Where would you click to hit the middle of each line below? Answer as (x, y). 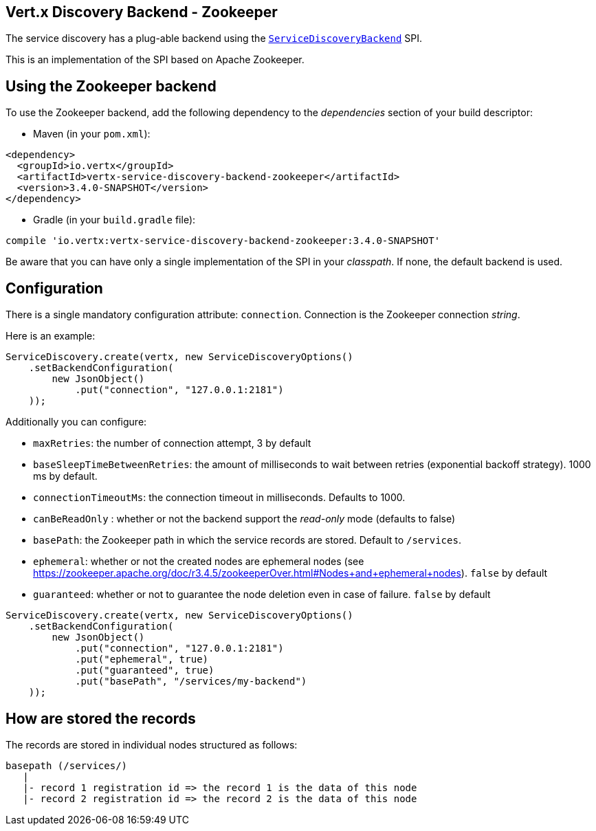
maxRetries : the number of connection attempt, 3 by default (172, 443)
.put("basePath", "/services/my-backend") (191, 682)
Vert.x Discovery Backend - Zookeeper (142, 12)
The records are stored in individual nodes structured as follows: (152, 744)
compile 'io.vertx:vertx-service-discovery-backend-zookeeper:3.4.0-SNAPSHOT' (223, 241)
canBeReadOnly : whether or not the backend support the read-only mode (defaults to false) (244, 519)
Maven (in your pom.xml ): (92, 134)
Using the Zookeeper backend (111, 86)
